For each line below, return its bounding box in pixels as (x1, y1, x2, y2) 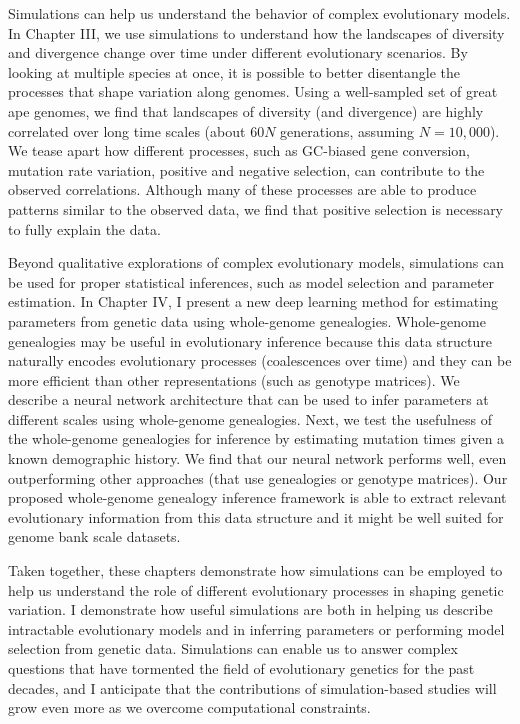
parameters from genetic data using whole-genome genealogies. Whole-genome (8, 310, 486, 331)
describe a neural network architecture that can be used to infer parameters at (8, 389, 489, 410)
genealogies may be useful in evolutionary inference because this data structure (8, 330, 492, 351)
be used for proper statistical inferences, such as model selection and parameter (8, 271, 495, 292)
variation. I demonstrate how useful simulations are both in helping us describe (8, 599, 493, 620)
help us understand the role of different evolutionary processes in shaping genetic (8, 579, 504, 600)
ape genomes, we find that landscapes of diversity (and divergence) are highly (8, 100, 484, 121)
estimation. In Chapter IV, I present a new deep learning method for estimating (8, 291, 498, 312)
